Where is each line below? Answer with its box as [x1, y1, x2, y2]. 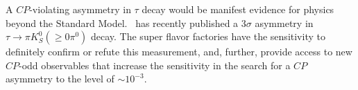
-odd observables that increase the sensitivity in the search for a [19, 57, 291, 72]
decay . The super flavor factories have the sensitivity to [90, 29, 325, 44]
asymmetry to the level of [6, 71, 114, 86]
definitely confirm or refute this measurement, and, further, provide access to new [6, 44, 352, 59]
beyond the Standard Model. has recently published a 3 [6, 15, 246, 30]
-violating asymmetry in [29, 2, 131, 16]
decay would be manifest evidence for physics [142, 2, 334, 16]
